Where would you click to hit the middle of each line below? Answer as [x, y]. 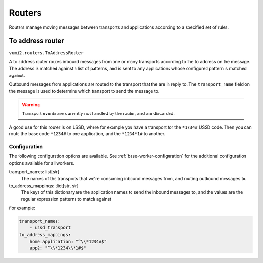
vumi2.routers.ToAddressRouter [46, 53]
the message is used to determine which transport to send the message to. [84, 91]
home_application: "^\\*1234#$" [68, 241]
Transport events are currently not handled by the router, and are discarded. [99, 113]
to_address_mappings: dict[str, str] [44, 186]
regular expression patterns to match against [66, 199]
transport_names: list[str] [34, 172]
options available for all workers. [42, 163]
